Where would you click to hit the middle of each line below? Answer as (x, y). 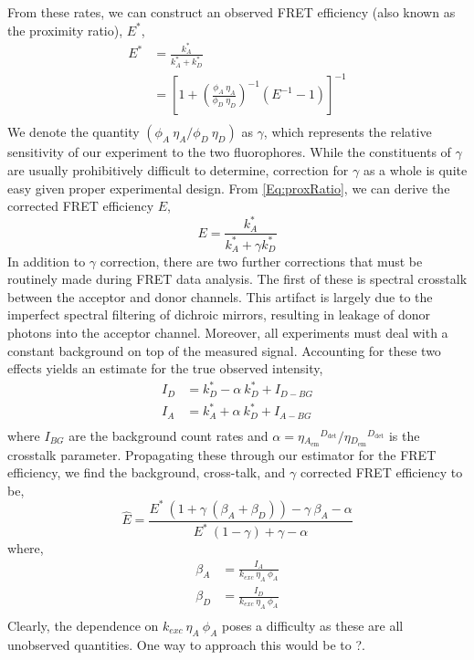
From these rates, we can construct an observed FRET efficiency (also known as (232, 12)
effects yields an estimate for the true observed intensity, (165, 368)
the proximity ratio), (65, 30)
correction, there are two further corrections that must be (261, 261)
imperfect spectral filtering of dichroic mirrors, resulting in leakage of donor (219, 314)
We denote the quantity (74, 132)
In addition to (47, 261)
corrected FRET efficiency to (381, 472)
